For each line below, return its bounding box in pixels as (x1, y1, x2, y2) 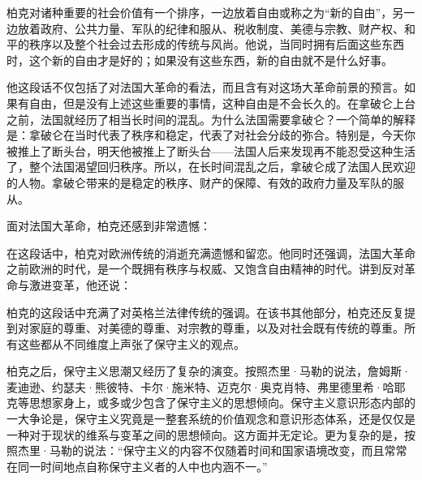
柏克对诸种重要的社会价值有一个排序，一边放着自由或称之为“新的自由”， (6, 4, 393, 20)
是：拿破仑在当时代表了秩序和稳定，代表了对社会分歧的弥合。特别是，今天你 (6, 126, 416, 144)
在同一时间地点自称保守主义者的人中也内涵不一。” (6, 457, 268, 474)
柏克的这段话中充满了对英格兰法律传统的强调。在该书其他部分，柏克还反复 (6, 303, 404, 320)
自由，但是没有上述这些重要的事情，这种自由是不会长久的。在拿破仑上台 (28, 94, 416, 111)
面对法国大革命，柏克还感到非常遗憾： (6, 217, 211, 234)
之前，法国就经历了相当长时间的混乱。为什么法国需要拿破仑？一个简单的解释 (6, 110, 416, 127)
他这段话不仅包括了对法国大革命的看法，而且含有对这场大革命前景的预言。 (6, 79, 404, 96)
